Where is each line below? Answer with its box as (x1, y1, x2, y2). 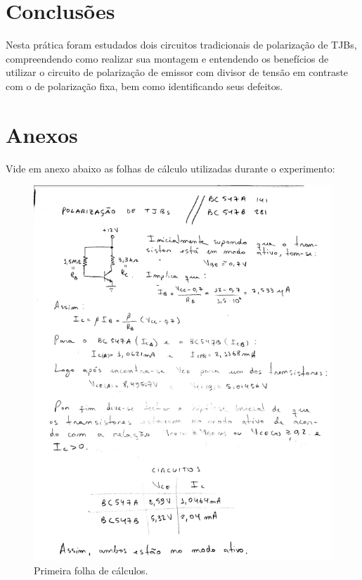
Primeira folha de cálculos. (34, 563, 148, 578)
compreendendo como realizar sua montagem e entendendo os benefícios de (6, 51, 329, 65)
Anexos (6, 120, 78, 149)
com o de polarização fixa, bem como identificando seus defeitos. (6, 78, 283, 93)
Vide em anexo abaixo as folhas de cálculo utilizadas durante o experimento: (6, 160, 335, 175)
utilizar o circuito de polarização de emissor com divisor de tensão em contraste (6, 65, 349, 80)
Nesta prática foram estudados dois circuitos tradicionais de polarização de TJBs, (6, 37, 357, 52)
